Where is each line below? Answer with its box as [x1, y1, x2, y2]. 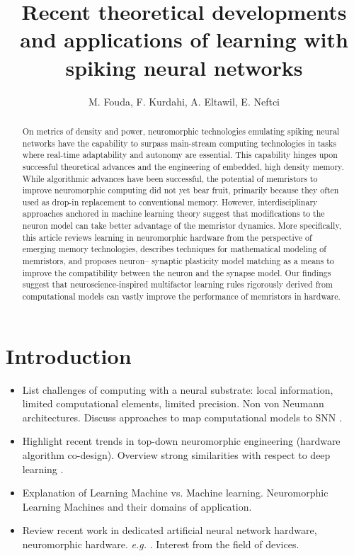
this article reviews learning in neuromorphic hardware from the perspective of [22, 231, 312, 243]
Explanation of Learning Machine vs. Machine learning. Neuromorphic [22, 485, 329, 500]
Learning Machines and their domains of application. [22, 499, 252, 514]
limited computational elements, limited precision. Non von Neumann [22, 396, 324, 411]
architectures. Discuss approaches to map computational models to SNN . [22, 409, 342, 424]
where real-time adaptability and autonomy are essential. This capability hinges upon [22, 149, 338, 161]
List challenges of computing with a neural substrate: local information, [22, 382, 333, 397]
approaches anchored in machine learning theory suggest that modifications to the [22, 208, 325, 220]
